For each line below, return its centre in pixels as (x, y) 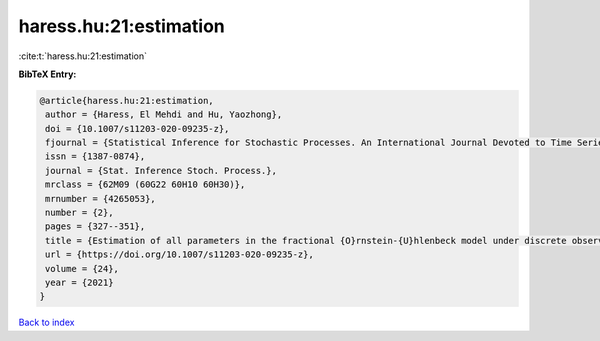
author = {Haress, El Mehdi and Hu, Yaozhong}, (164, 114)
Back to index (46, 322)
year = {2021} (79, 282)
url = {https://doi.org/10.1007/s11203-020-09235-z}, (179, 254)
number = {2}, (79, 213)
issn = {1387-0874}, (95, 156)
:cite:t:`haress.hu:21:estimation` (83, 56)
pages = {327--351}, (95, 226)
